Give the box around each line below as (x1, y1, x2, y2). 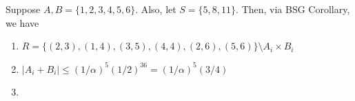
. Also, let (135, 2, 176, 16)
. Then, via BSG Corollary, (236, 2, 350, 16)
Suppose (6, 2, 41, 16)
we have (6, 15, 39, 30)
